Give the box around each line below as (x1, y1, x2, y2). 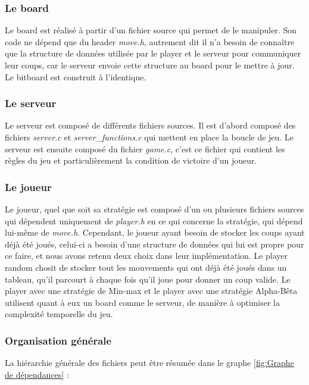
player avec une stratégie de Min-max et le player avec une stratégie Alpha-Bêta (5, 284, 298, 297)
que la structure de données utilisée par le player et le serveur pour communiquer (5, 47, 301, 60)
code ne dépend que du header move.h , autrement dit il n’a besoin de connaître (5, 35, 295, 48)
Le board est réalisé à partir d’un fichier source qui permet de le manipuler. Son (5, 24, 296, 36)
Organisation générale (5, 333, 112, 348)
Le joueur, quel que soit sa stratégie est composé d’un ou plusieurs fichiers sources (5, 203, 304, 215)
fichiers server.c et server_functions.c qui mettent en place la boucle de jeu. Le (5, 131, 294, 143)
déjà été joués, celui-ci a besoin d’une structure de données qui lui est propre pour (5, 237, 304, 250)
